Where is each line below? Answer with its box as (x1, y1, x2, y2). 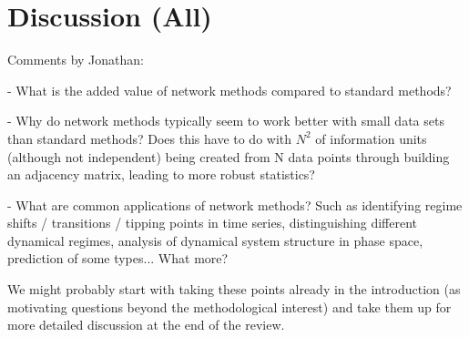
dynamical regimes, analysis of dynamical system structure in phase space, (7, 230, 423, 250)
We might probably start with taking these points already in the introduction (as (7, 280, 461, 299)
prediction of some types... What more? (7, 249, 229, 268)
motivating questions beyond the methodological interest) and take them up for (7, 297, 452, 316)
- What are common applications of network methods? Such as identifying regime (7, 195, 463, 214)
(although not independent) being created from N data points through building (7, 147, 450, 166)
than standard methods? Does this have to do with (7, 128, 292, 148)
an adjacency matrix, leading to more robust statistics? (7, 165, 315, 184)
